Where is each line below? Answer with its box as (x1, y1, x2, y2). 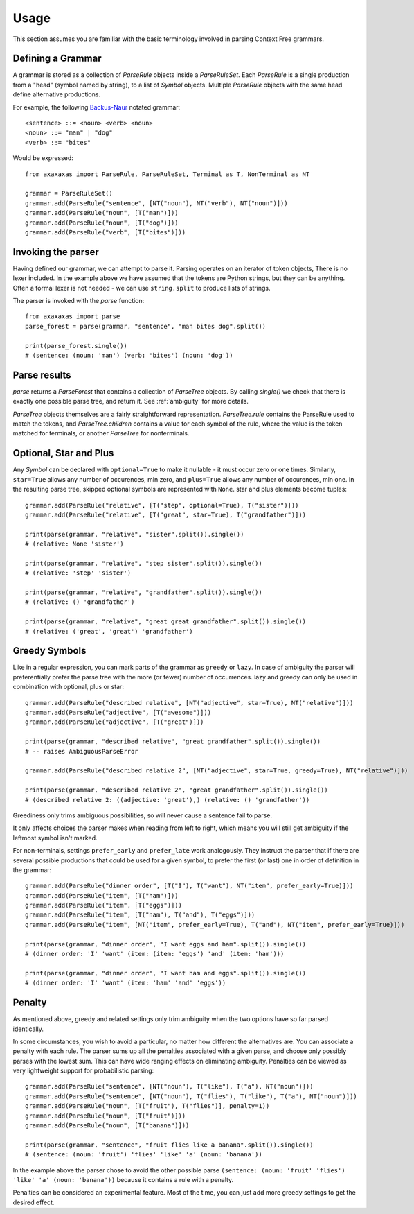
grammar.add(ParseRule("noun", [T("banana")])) (25, 1122, 190, 1129)
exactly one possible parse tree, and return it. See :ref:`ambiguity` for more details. (12, 397, 249, 406)
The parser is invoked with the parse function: (12, 297, 145, 304)
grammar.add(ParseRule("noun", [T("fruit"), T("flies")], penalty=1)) (25, 1102, 270, 1110)
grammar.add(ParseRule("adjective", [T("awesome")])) (25, 709, 211, 717)
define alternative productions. (12, 90, 100, 98)
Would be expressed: (12, 154, 74, 162)
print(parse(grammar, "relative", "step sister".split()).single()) (25, 559, 262, 567)
